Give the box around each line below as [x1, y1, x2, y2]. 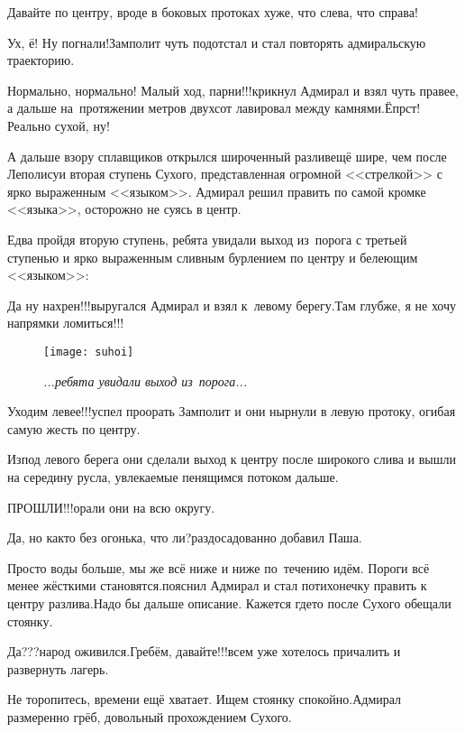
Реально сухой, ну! [7, 116, 110, 134]
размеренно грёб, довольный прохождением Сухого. [7, 707, 292, 726]
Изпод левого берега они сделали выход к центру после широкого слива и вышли [7, 449, 456, 468]
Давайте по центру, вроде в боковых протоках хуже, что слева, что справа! [7, 3, 418, 21]
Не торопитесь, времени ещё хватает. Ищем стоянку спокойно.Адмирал [7, 690, 402, 709]
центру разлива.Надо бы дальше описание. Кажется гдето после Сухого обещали [7, 593, 451, 612]
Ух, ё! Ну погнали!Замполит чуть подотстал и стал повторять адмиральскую [7, 32, 426, 51]
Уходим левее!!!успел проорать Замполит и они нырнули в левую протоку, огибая [7, 402, 456, 421]
